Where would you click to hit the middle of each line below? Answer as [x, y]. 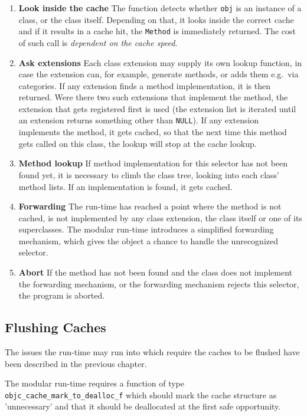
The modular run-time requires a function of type [94, 383]
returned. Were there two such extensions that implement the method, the [153, 97]
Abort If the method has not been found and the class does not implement [155, 272]
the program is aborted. [62, 295]
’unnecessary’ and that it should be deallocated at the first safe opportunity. [143, 406]
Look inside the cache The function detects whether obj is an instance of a [160, 8]
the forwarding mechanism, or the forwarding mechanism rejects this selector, [159, 284]
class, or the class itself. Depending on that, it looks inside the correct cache [156, 19]
